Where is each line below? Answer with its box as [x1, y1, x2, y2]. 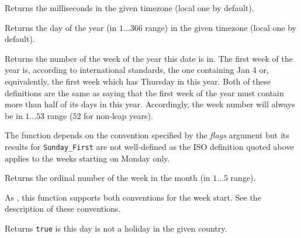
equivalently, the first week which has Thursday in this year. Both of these [5, 75, 271, 87]
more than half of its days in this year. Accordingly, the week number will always [5, 98, 295, 110]
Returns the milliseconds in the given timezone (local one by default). [5, 2, 254, 13]
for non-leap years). [84, 109, 153, 121]
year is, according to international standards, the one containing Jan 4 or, [5, 64, 269, 76]
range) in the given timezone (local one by [145, 21, 296, 33]
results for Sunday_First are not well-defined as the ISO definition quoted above [5, 140, 294, 152]
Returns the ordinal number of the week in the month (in [5, 171, 210, 184]
